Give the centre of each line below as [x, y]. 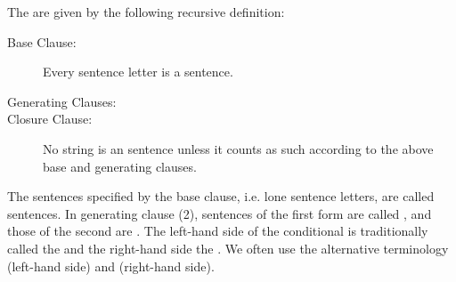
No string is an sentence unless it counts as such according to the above [238, 148]
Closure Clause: [50, 119]
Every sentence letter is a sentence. [138, 72]
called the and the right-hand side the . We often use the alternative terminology [228, 248]
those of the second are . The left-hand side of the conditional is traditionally [218, 231]
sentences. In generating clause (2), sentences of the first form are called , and [220, 213]
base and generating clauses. [120, 166]
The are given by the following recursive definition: [146, 12]
